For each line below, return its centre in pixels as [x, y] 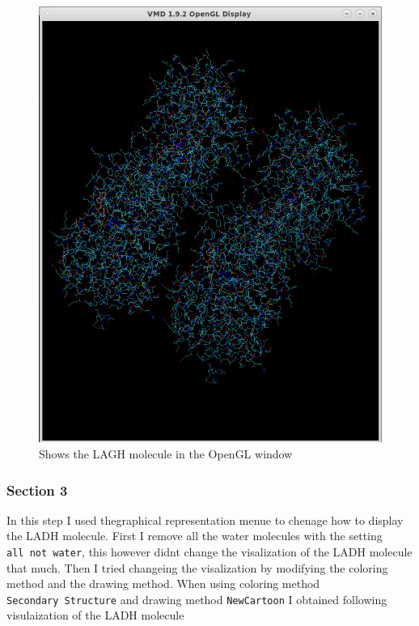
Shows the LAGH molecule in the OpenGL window [166, 453]
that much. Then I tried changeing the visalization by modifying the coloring [197, 567]
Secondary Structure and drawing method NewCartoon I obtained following [197, 599]
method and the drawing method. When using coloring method [163, 583]
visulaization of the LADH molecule [95, 615]
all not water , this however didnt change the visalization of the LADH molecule [209, 551]
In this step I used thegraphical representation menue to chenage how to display [205, 520]
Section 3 [37, 490]
